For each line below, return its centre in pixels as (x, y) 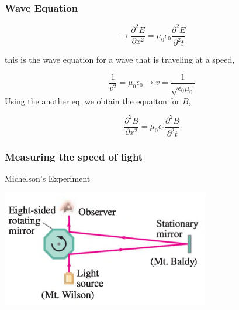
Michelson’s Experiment (48, 178)
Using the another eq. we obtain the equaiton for (92, 101)
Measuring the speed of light (74, 156)
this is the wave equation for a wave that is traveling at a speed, (120, 59)
